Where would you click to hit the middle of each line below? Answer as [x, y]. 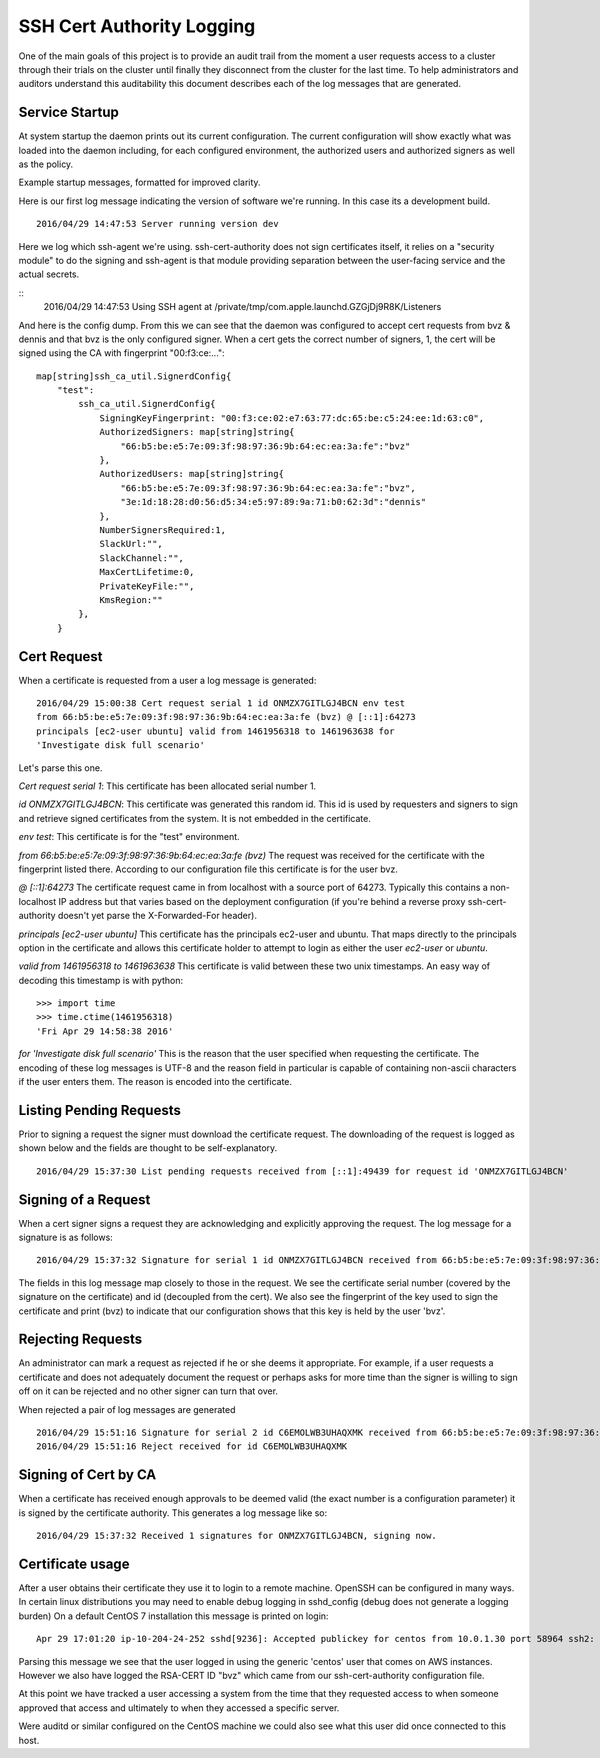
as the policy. [46, 164]
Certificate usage [74, 1563]
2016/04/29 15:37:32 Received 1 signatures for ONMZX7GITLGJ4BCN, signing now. [236, 1536]
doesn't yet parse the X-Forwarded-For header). [157, 916]
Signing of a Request [84, 1199]
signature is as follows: [66, 1237]
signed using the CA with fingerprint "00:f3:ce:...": [121, 353]
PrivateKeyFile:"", [147, 586]
